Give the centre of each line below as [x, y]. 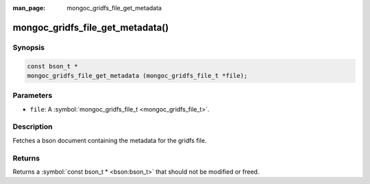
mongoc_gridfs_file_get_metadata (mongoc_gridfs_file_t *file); [137, 76]
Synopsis [28, 47]
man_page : [29, 8]
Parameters [33, 96]
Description [33, 127]
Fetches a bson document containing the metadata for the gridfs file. [110, 140]
